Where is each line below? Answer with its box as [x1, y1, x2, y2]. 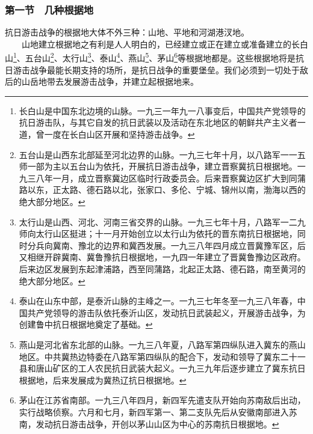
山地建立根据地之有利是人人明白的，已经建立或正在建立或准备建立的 [21, 37, 291, 50]
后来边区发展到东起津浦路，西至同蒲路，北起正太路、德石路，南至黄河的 [19, 262, 306, 275]
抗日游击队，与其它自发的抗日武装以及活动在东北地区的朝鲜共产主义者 [19, 116, 297, 129]
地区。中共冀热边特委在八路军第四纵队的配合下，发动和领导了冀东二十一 [19, 350, 306, 362]
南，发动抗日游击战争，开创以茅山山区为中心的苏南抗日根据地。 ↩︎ [19, 417, 279, 430]
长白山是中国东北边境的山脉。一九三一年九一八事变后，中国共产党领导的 [19, 104, 306, 117]
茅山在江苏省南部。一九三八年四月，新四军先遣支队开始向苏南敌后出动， [19, 394, 306, 406]
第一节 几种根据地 [5, 2, 94, 17]
